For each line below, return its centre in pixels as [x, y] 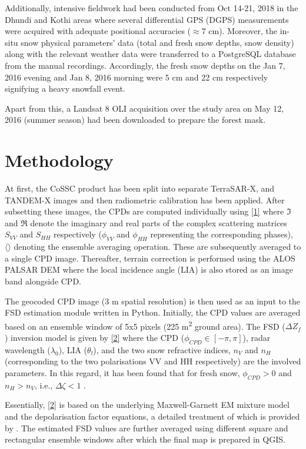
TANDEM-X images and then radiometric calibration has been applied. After [145, 200]
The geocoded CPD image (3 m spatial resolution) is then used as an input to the [153, 301]
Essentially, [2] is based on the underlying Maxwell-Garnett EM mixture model [147, 405]
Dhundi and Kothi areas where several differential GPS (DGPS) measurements [147, 19]
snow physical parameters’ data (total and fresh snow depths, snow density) [157, 42]
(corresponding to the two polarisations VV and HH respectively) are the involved [153, 361]
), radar [257, 338]
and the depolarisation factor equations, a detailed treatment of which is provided [152, 416]
